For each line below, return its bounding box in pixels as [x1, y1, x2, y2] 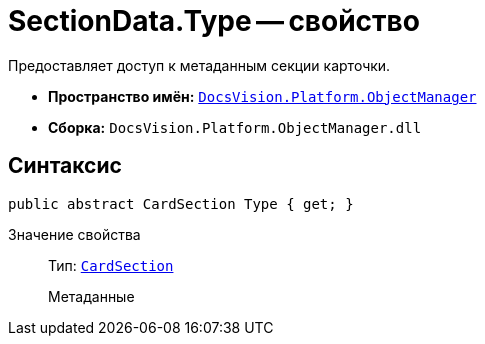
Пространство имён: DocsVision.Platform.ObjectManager [48, 87, 477, 105]
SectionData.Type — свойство [8, 4, 420, 38]
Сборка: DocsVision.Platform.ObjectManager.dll [48, 118, 422, 136]
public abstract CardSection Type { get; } [8, 195, 354, 212]
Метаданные [48, 287, 135, 305]
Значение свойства [8, 225, 141, 243]
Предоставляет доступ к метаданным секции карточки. [8, 56, 391, 74]
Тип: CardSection [48, 256, 174, 274]
